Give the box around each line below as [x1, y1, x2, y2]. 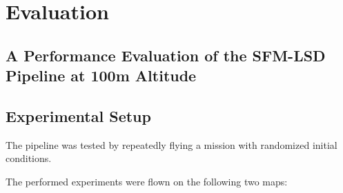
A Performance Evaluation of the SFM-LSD [6, 44, 326, 65]
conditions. [6, 151, 52, 165]
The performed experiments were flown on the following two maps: [6, 174, 288, 188]
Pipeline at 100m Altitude [6, 65, 197, 86]
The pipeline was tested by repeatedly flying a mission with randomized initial [6, 137, 337, 152]
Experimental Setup [6, 105, 151, 126]
